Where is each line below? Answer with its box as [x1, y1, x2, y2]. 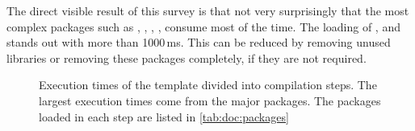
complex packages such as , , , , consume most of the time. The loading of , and [6, 18, 400, 35]
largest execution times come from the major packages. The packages [39, 92, 381, 108]
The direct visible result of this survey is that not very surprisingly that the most [6, 2, 409, 18]
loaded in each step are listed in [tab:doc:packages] [39, 108, 289, 125]
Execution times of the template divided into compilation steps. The [39, 76, 377, 93]
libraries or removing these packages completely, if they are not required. [6, 49, 367, 66]
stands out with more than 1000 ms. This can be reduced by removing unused [6, 34, 391, 51]
